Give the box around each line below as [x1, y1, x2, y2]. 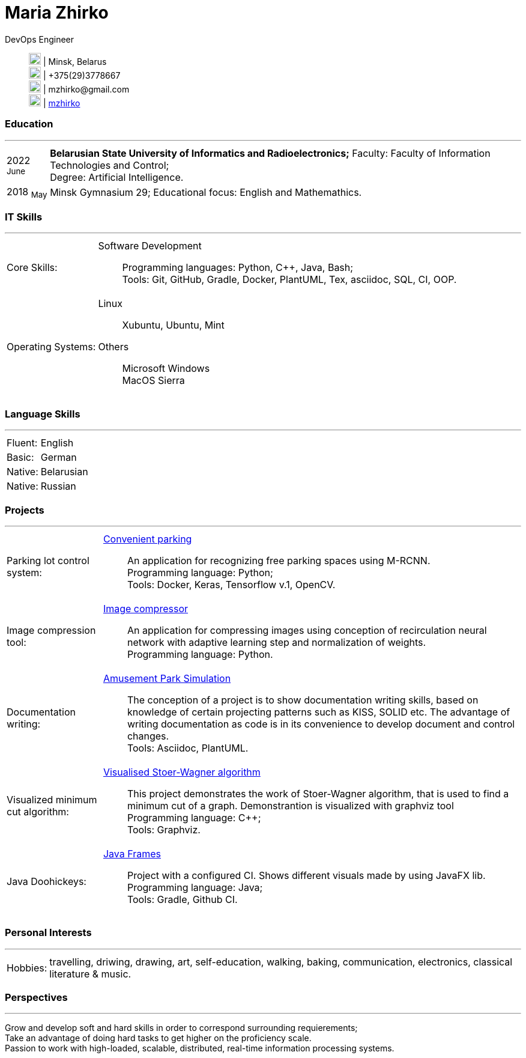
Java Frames [103, 847, 161, 860]
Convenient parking [103, 532, 192, 545]
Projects [5, 503, 44, 516]
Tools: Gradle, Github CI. [127, 893, 238, 905]
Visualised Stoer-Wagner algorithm [103, 765, 261, 778]
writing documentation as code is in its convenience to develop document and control [127, 717, 515, 730]
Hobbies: [7, 961, 47, 974]
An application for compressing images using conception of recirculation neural [127, 624, 487, 636]
